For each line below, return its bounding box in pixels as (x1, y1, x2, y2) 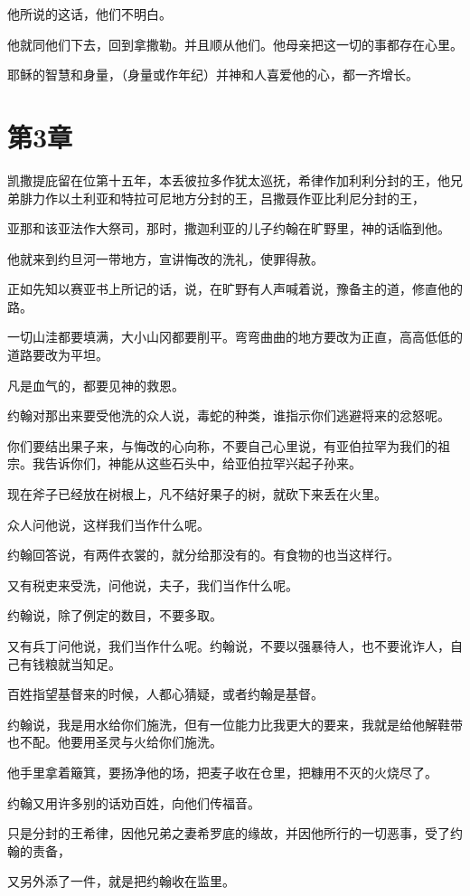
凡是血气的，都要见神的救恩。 (7, 375, 184, 394)
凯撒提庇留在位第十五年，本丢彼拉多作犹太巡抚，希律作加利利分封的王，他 (7, 170, 450, 189)
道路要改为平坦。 (7, 345, 108, 364)
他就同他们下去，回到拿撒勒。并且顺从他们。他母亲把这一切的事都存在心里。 (7, 34, 463, 53)
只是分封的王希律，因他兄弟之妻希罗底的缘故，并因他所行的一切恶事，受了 (7, 824, 450, 843)
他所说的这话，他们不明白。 (7, 5, 172, 23)
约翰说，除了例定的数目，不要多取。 (7, 606, 222, 625)
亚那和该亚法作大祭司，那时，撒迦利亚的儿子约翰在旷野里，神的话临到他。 (7, 219, 450, 238)
